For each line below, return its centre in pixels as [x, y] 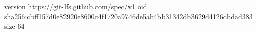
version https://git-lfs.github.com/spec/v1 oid [76, 6]
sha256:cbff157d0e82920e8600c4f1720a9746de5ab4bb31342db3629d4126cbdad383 [128, 16]
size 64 [14, 26]
